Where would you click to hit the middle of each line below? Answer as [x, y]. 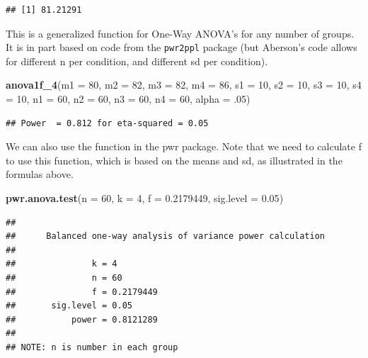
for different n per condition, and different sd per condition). [137, 61]
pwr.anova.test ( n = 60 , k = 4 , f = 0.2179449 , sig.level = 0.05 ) [145, 198]
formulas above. [40, 174]
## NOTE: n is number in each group [92, 347]
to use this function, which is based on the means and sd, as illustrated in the [174, 160]
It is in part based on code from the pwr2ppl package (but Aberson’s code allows [182, 47]
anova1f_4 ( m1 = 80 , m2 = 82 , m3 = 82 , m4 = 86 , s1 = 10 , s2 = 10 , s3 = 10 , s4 [184, 85]
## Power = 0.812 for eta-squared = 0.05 [107, 123]
